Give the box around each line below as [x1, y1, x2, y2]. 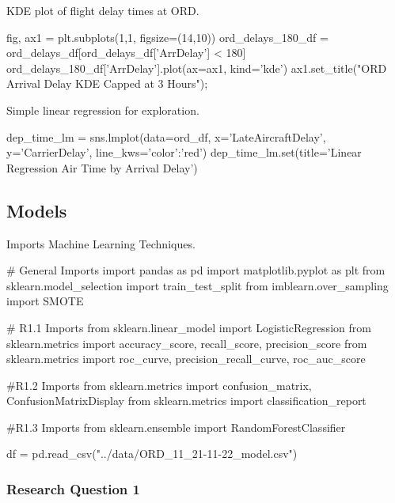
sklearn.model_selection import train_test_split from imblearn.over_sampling [6, 277, 389, 293]
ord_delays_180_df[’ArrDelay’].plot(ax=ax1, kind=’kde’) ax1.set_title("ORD [6, 59, 387, 76]
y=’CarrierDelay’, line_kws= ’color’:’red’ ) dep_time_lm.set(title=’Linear [6, 144, 362, 161]
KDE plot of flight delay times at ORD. [6, 2, 199, 18]
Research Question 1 [6, 479, 140, 498]
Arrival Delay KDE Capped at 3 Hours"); [6, 75, 208, 92]
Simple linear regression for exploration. [6, 101, 199, 118]
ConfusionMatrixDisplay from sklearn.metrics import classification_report [6, 392, 367, 409]
